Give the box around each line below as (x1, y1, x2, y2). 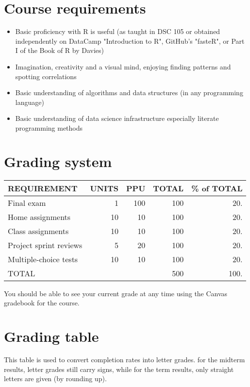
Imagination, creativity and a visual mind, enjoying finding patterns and (15, 61, 231, 71)
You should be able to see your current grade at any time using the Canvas (4, 288, 228, 298)
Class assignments (8, 225, 69, 236)
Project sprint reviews (8, 239, 83, 251)
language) (15, 97, 44, 107)
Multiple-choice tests (8, 253, 78, 265)
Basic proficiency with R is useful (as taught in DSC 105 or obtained (15, 26, 220, 36)
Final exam (8, 197, 46, 208)
